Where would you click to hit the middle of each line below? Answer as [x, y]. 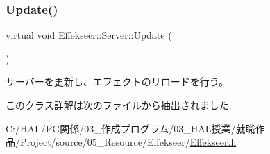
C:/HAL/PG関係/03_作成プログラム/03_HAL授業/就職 [130, 128]
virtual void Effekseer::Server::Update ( [89, 35]
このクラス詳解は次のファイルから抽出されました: [119, 105]
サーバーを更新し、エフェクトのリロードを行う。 [117, 82]
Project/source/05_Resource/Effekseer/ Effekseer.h [128, 142]
